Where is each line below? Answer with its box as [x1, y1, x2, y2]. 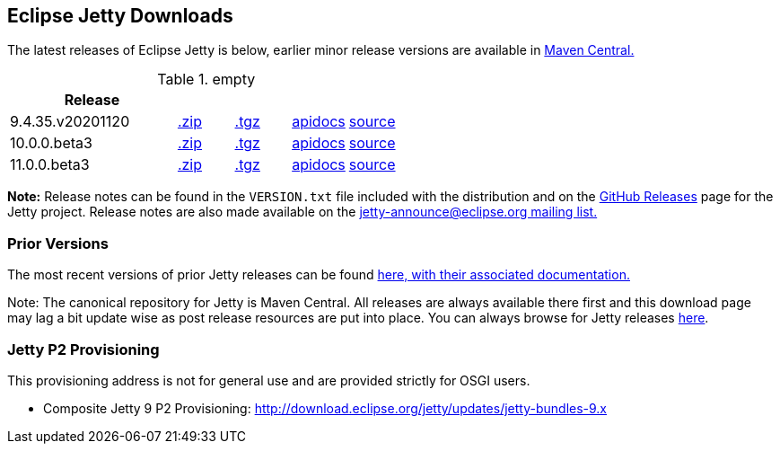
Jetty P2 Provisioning [7, 340, 160, 358]
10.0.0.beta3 [10, 134, 92, 153]
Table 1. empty [157, 70, 256, 89]
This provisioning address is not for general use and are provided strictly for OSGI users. [7, 372, 530, 388]
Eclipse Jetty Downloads [7, 4, 233, 27]
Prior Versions [7, 234, 109, 252]
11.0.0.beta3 [10, 155, 90, 174]
